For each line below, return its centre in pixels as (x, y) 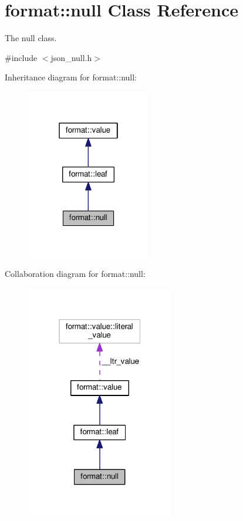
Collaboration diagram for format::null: (75, 274)
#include (21, 57)
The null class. (31, 38)
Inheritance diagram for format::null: (71, 77)
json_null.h (71, 57)
